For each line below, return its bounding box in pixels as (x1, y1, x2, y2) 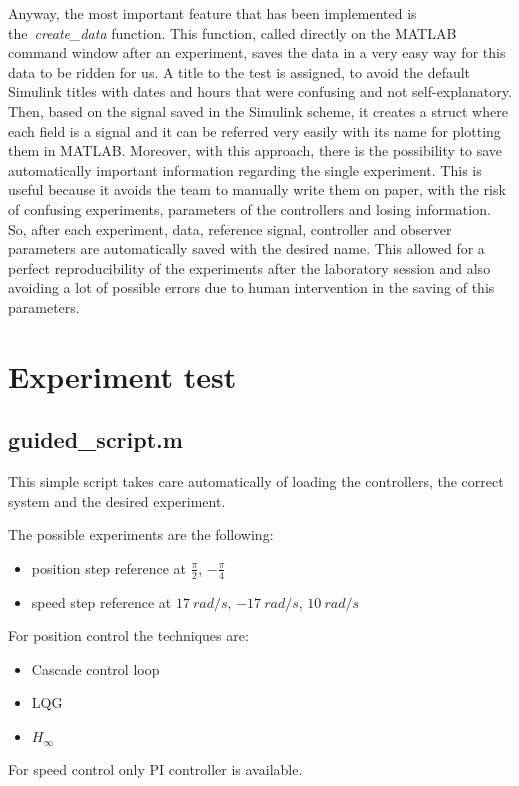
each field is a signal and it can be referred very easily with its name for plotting (8, 120, 501, 141)
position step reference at (31, 557, 187, 578)
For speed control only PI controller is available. (8, 758, 303, 779)
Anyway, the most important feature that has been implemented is (8, 3, 417, 23)
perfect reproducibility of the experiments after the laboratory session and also (8, 257, 491, 278)
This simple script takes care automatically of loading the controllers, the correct (8, 471, 504, 492)
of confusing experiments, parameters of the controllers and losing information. (8, 198, 491, 219)
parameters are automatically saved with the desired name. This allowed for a (8, 238, 485, 259)
